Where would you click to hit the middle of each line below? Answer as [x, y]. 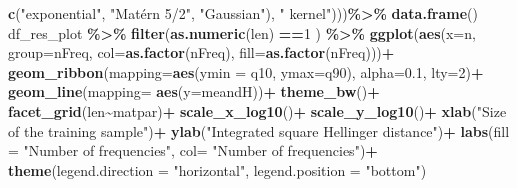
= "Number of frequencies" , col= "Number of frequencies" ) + [193, 150]
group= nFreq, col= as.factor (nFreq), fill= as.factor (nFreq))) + [201, 52]
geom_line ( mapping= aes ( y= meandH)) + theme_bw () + [194, 91]
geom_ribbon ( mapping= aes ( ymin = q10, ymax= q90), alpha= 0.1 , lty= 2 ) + [246, 71]
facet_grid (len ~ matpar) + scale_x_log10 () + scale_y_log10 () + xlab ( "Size [257, 110]
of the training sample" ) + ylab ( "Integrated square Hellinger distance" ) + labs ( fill [259, 130]
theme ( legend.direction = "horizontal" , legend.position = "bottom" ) [217, 169]
